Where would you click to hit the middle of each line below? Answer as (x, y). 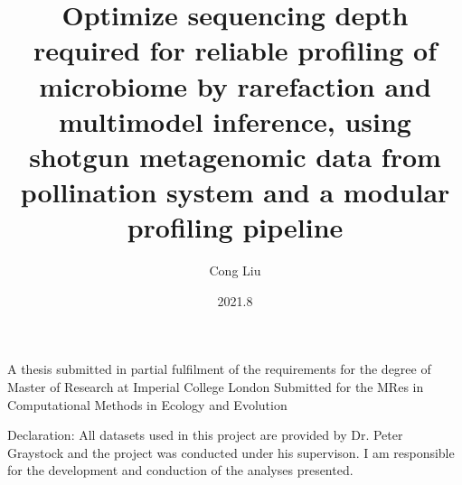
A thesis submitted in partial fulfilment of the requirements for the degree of (219, 369)
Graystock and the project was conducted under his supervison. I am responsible (231, 452)
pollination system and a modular (235, 192)
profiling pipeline (235, 227)
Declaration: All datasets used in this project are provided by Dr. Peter (205, 435)
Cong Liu (235, 270)
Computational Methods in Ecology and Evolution (147, 404)
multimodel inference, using (235, 121)
